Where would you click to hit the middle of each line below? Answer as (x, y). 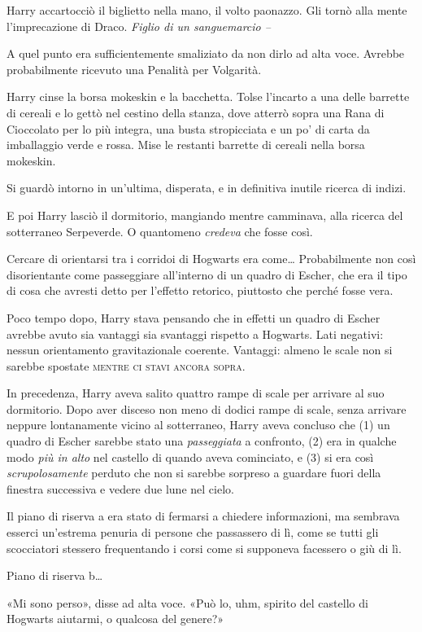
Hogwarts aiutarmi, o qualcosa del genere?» (115, 619)
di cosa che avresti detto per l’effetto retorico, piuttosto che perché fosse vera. (200, 290)
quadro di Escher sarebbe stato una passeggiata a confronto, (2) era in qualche (202, 441)
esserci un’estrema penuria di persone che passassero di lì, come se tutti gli (193, 532)
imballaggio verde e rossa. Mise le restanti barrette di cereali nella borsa (186, 145)
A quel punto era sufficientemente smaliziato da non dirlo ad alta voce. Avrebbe (206, 53)
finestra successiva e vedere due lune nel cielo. (120, 488)
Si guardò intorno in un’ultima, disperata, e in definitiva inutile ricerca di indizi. (207, 188)
